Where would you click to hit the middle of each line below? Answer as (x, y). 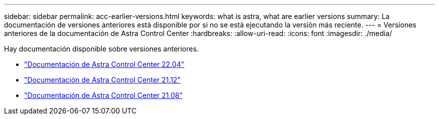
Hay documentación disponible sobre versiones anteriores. (101, 49)
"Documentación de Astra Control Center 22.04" (104, 64)
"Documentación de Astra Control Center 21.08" (103, 95)
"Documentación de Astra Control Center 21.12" (102, 80)
